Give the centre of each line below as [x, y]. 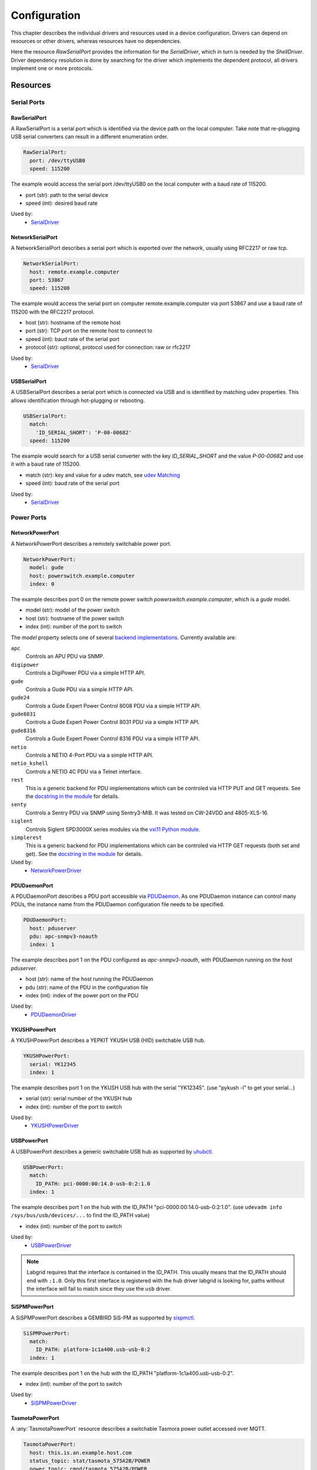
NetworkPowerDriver [56, 870]
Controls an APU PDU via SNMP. [65, 656]
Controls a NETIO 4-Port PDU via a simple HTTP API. [90, 755]
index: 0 [42, 584]
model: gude [47, 568]
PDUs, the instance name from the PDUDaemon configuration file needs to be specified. [118, 904]
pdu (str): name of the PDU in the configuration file [87, 987]
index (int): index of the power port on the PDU [82, 995]
